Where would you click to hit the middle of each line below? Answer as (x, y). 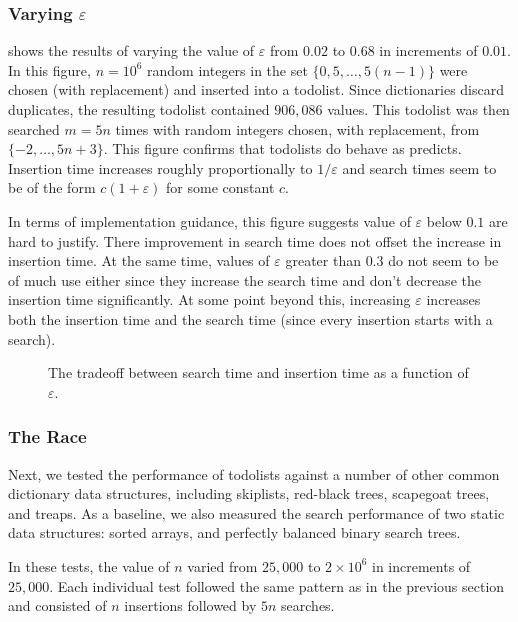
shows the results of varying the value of (131, 50)
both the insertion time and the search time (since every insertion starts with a (250, 318)
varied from (222, 565)
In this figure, (49, 69)
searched (34, 128)
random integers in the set (227, 69)
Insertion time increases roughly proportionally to (160, 167)
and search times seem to (419, 167)
